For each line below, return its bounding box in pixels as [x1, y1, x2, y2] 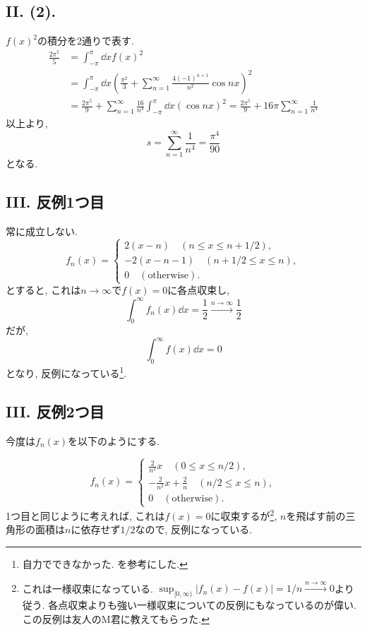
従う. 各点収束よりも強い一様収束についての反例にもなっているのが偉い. [22, 598, 356, 612]
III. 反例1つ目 [6, 191, 104, 213]
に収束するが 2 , [210, 506, 277, 523]
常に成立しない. [6, 224, 78, 239]
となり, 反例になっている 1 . [6, 364, 127, 380]
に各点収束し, [167, 283, 230, 297]
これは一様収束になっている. [22, 581, 153, 595]
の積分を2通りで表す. [37, 33, 134, 48]
